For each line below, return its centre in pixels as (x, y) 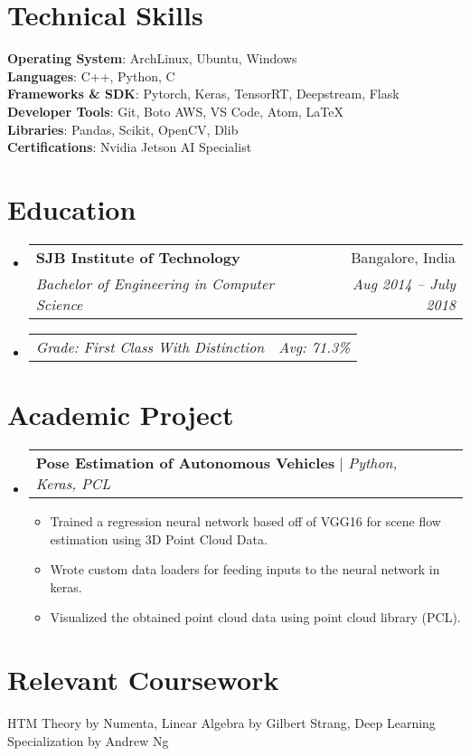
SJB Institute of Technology (138, 257)
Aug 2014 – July (404, 283)
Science (59, 304)
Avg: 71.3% (315, 346)
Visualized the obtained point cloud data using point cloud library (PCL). (255, 617)
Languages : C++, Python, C (91, 76)
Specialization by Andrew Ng (88, 740)
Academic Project (121, 414)
